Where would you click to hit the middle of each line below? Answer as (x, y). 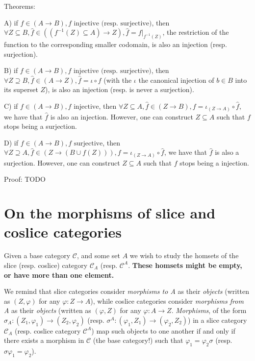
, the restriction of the (196, 32)
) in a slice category (217, 320)
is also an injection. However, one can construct (122, 116)
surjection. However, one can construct (62, 162)
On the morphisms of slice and (110, 213)
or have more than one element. (59, 275)
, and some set (98, 255)
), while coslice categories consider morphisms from (167, 301)
